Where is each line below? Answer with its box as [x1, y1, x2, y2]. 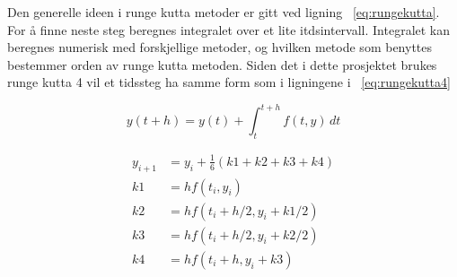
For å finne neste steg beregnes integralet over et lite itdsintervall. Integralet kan [7, 20, 451, 39]
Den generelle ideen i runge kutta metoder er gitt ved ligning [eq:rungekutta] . [7, 3, 440, 21]
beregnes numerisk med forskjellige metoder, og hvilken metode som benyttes [7, 38, 433, 56]
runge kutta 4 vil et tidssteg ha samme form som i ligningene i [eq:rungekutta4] [7, 73, 451, 91]
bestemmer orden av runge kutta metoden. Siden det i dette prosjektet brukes [7, 55, 437, 74]
